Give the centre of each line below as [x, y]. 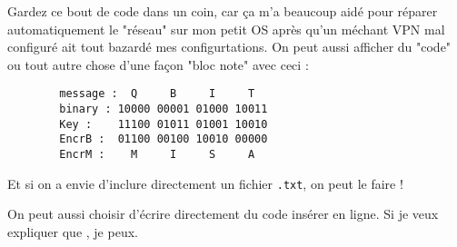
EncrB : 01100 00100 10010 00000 [164, 139]
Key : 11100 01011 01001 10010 [164, 124]
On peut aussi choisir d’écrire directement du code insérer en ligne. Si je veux [223, 214]
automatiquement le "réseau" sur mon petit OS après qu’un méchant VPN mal [226, 29]
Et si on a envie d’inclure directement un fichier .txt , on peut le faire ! [205, 183]
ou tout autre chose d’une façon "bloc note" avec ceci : [158, 64]
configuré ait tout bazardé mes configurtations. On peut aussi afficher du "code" [229, 47]
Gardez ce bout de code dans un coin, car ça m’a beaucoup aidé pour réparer [223, 11]
